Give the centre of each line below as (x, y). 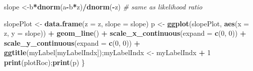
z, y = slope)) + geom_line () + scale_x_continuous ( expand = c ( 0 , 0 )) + (125, 33)
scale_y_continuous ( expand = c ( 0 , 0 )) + (72, 42)
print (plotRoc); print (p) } (44, 62)
